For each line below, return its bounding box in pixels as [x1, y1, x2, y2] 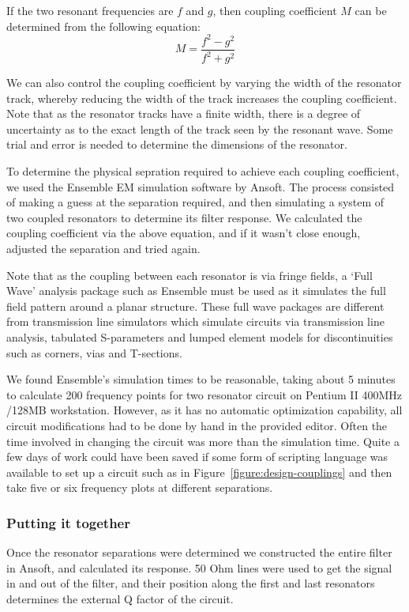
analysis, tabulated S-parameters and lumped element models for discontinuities [6, 329, 393, 345]
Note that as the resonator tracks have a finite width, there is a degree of [6, 105, 361, 122]
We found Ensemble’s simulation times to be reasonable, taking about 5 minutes [6, 371, 396, 387]
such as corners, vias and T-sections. [6, 344, 182, 361]
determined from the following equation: [6, 17, 201, 34]
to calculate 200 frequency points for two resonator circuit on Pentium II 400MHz [6, 386, 403, 402]
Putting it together [6, 512, 130, 532]
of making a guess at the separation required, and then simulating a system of [6, 194, 385, 210]
